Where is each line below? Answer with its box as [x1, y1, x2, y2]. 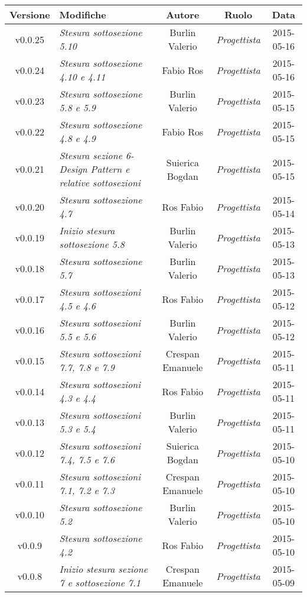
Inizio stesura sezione [59, 562, 148, 576]
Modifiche [59, 8, 106, 21]
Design [59, 162, 87, 176]
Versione [9, 8, 50, 21]
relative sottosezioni [59, 176, 141, 189]
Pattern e [90, 162, 130, 176]
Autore [166, 8, 200, 21]
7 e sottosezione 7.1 [59, 576, 141, 589]
